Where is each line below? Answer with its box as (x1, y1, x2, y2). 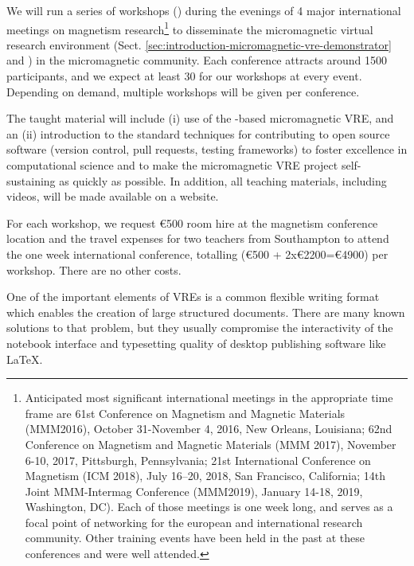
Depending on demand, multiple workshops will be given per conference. (6, 83, 360, 100)
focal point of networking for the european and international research (25, 513, 363, 530)
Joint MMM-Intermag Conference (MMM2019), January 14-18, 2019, (25, 482, 363, 499)
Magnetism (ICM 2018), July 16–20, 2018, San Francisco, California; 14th (25, 467, 385, 484)
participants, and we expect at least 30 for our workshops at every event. (6, 68, 362, 84)
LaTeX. (6, 350, 43, 367)
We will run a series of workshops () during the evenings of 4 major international (6, 2, 401, 18)
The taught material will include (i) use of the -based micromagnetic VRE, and (6, 110, 394, 127)
